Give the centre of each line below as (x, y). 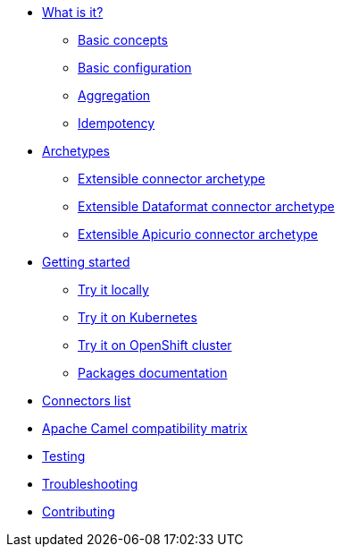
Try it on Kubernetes (138, 317)
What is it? (73, 12)
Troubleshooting (90, 484)
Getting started (86, 262)
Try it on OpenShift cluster (155, 345)
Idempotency (117, 123)
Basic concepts (123, 40)
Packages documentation (153, 373)
